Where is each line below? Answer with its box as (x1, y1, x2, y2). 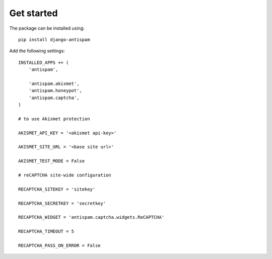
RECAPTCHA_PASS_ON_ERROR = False (18, 242, 101, 248)
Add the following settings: (9, 48, 65, 54)
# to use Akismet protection (18, 116, 90, 122)
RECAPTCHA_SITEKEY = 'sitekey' (18, 186, 96, 192)
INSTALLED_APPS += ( (18, 59, 69, 65)
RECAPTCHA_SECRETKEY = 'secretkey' (18, 200, 106, 206)
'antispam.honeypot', (28, 88, 83, 94)
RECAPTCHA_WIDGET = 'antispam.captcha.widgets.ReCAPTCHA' (18, 214, 165, 220)
